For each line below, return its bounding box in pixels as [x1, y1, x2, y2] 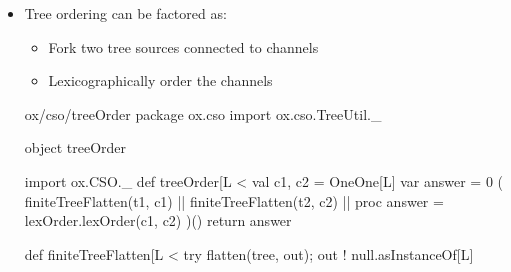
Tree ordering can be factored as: [24, 3, 227, 23]
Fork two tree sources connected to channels [48, 36, 319, 57]
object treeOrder [24, 137, 127, 158]
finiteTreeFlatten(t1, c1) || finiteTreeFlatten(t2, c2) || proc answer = [24, 190, 444, 211]
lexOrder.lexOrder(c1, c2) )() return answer [24, 210, 292, 231]
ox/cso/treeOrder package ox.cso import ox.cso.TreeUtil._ [24, 103, 382, 124]
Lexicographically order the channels [48, 70, 273, 91]
